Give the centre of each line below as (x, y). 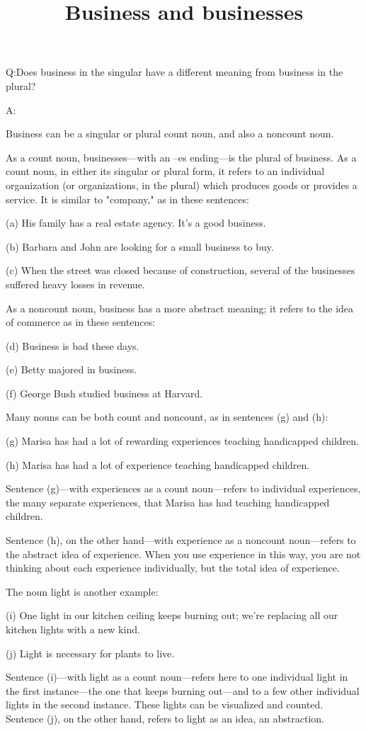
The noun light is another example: (82, 591)
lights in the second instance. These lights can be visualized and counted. (165, 704)
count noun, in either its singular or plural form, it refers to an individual (165, 171)
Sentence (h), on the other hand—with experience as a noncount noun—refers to (181, 540)
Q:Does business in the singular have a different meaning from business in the (175, 72)
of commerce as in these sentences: (81, 322)
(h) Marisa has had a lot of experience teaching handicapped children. (158, 464)
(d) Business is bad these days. (73, 345)
